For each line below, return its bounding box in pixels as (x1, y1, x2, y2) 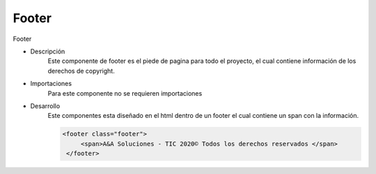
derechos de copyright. (47, 67, 115, 75)
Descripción (30, 47, 65, 55)
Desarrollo (30, 101, 61, 110)
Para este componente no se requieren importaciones (47, 89, 203, 97)
